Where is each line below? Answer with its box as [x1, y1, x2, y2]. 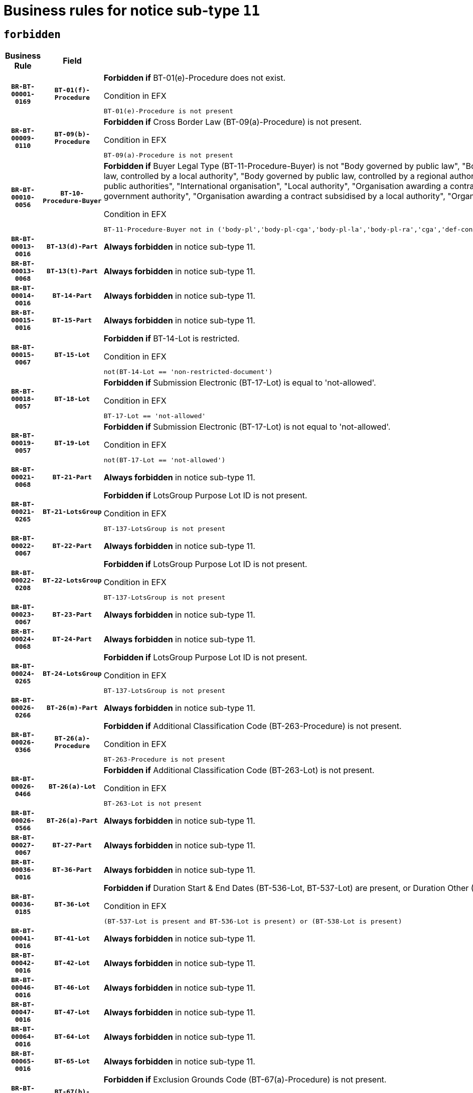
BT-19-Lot [54, 439, 90, 447]
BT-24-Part [52, 635, 92, 643]
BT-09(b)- [54, 130, 90, 138]
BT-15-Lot [54, 350, 90, 358]
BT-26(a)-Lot [49, 782, 96, 790]
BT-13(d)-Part [47, 243, 98, 251]
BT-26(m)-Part [47, 704, 98, 712]
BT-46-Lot [54, 984, 90, 992]
